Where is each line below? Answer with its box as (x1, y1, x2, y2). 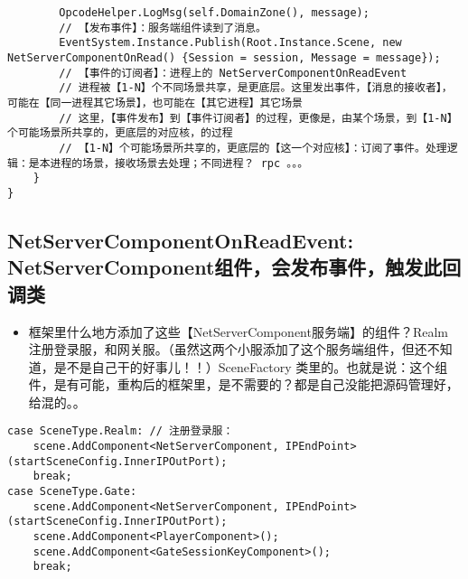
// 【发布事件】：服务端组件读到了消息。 (59, 21, 267, 34)
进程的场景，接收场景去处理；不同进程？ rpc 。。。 (50, 156, 309, 170)
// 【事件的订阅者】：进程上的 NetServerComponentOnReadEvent (59, 66, 407, 79)
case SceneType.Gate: (7, 485, 137, 499)
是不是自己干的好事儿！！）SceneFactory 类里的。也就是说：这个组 (53, 357, 448, 376)
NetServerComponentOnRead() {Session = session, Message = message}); (7, 51, 441, 64)
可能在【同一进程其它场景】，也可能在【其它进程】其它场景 (7, 96, 303, 109)
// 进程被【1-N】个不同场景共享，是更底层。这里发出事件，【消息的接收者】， (59, 81, 453, 95)
